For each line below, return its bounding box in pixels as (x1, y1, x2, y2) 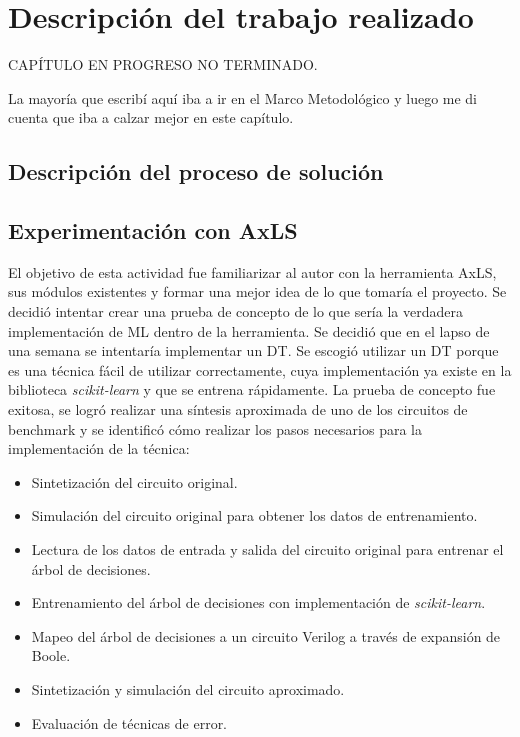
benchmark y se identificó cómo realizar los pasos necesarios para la (8, 418, 422, 439)
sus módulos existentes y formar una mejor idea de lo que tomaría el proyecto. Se (8, 281, 507, 302)
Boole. (31, 645, 71, 666)
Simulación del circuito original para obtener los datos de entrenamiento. (31, 505, 478, 526)
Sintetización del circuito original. (31, 471, 238, 492)
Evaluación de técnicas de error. (31, 712, 228, 733)
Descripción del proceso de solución (8, 156, 384, 187)
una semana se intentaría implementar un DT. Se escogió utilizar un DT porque (8, 340, 499, 361)
